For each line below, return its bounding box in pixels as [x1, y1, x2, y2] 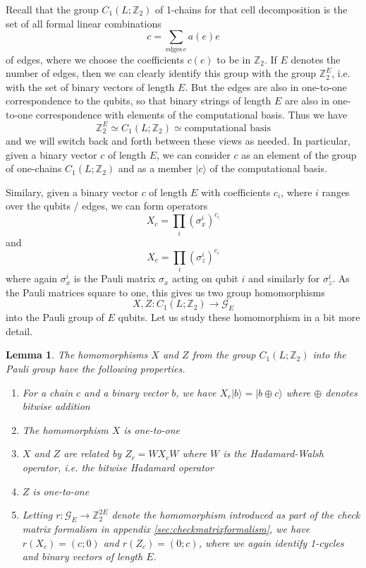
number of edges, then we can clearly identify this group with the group [6, 66, 317, 80]
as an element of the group [241, 147, 357, 162]
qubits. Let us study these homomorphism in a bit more [118, 310, 360, 325]
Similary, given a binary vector [6, 184, 138, 199]
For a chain [22, 385, 73, 399]
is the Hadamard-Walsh [223, 446, 324, 461]
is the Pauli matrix [73, 271, 156, 286]
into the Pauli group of [6, 310, 104, 325]
